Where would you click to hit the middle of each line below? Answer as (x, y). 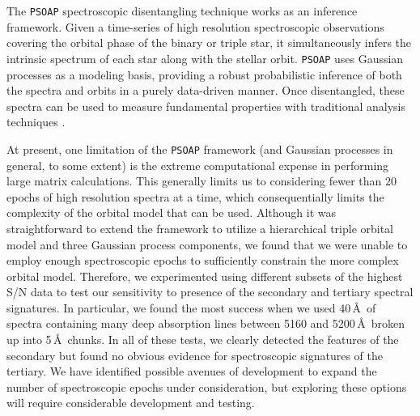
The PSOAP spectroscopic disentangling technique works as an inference (182, 11)
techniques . (36, 122)
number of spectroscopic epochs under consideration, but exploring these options (207, 386)
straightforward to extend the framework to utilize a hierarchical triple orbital (200, 228)
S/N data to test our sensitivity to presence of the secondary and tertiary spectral (210, 292)
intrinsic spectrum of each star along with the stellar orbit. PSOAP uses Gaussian (205, 58)
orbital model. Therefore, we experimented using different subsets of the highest (205, 276)
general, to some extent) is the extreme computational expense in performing (198, 165)
